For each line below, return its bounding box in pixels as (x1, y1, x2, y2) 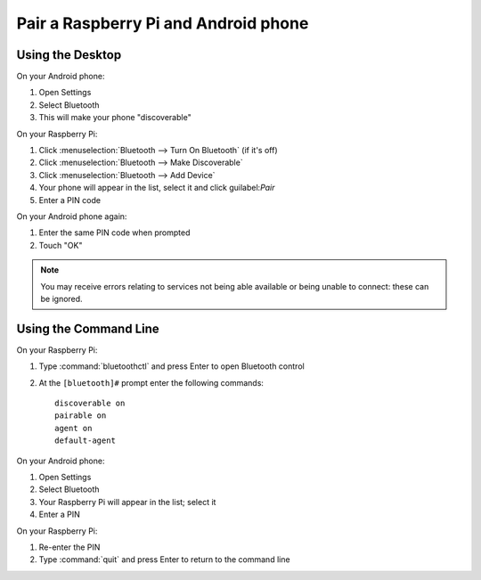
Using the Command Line (16, 321, 159, 336)
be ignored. (40, 293, 84, 304)
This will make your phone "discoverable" (38, 112, 192, 123)
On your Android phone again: (16, 210, 127, 222)
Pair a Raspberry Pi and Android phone (16, 13, 309, 33)
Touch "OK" (38, 240, 83, 250)
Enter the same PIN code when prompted (38, 227, 191, 238)
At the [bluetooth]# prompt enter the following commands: (38, 377, 265, 388)
